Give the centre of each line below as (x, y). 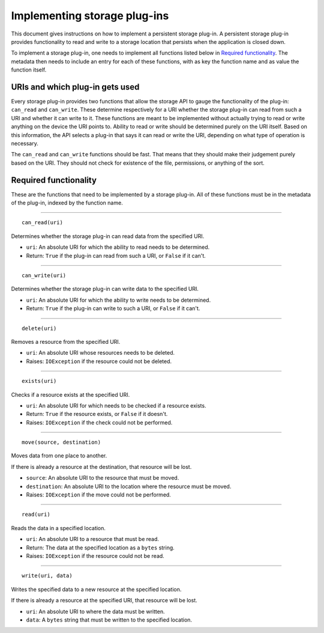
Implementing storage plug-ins (90, 16)
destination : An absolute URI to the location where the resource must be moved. (129, 486)
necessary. (25, 143)
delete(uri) (39, 328)
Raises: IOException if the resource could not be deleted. (99, 361)
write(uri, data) (47, 576)
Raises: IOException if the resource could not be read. (95, 555)
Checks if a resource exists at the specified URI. (70, 394)
